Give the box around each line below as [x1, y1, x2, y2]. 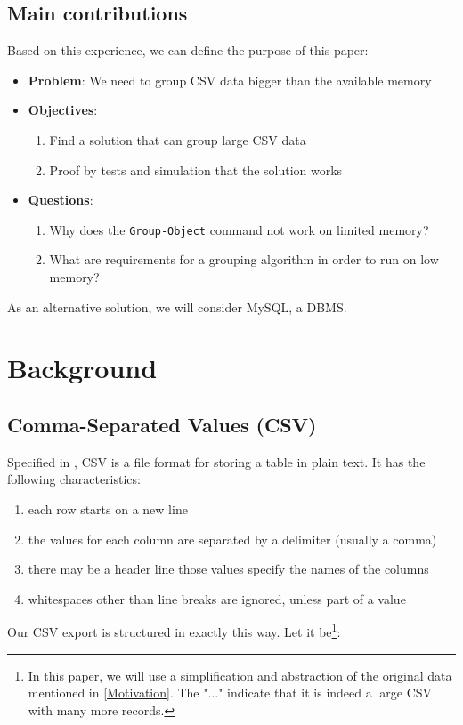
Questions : [28, 190, 93, 209]
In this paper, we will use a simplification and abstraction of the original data [28, 665, 452, 684]
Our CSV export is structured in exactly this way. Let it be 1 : [7, 620, 341, 640]
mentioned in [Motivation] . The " [28, 683, 208, 702]
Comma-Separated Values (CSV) [7, 410, 317, 438]
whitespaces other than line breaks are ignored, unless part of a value [28, 589, 406, 608]
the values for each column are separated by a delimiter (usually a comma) [28, 529, 437, 548]
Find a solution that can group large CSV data [49, 130, 306, 149]
